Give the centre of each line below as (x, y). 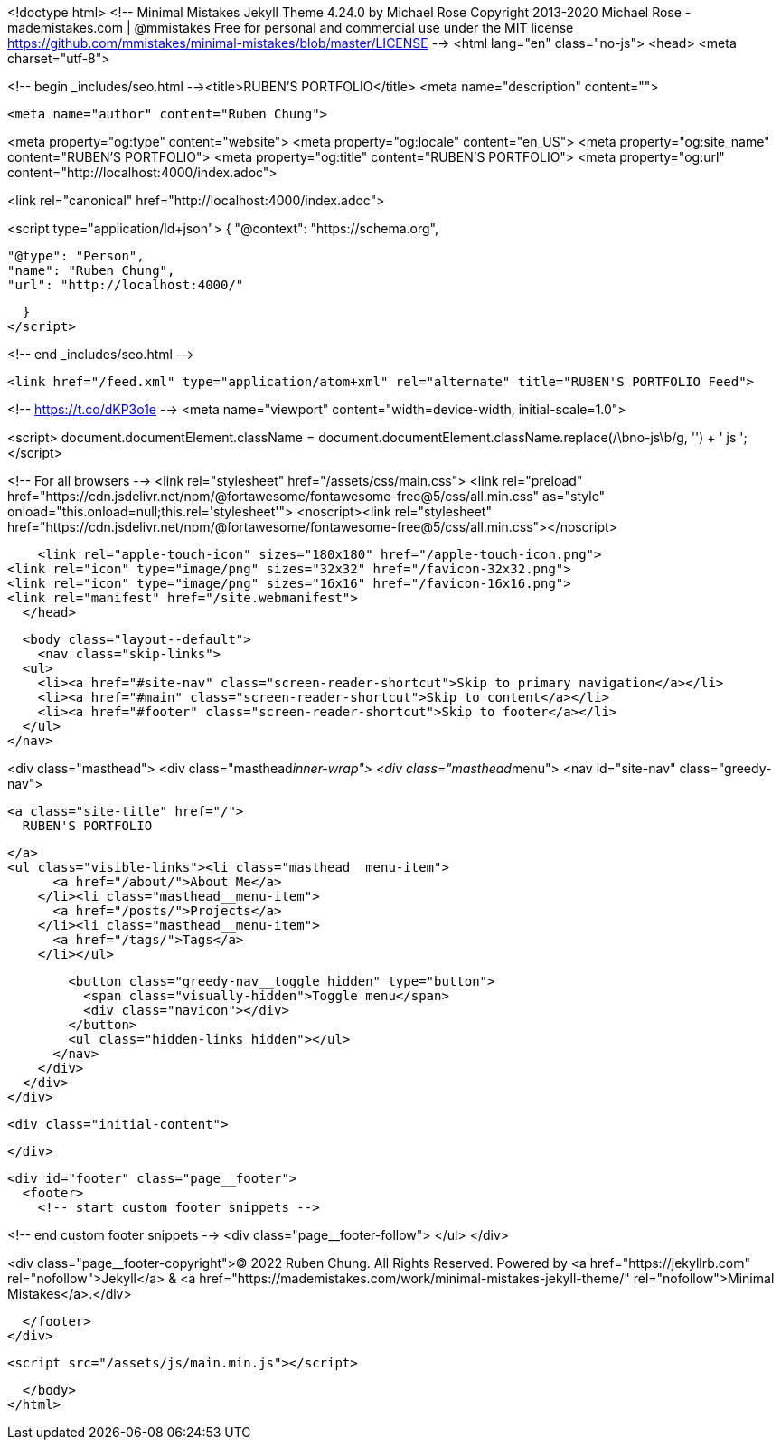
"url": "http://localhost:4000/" (126, 285)
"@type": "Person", (76, 256)
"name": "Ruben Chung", (91, 270)
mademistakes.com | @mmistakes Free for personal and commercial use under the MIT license (291, 28)
